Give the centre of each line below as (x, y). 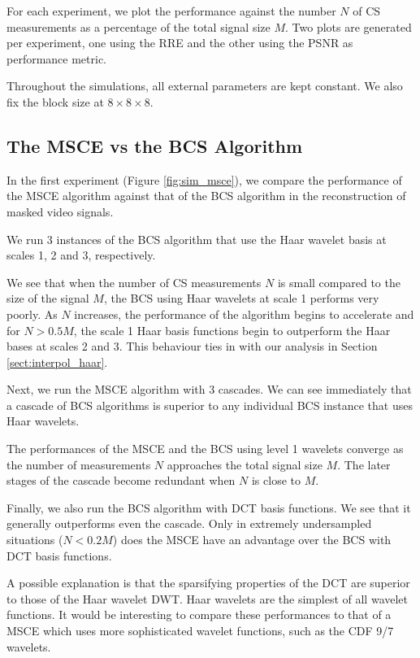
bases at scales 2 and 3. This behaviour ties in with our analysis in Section (192, 346)
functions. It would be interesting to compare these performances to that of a (199, 614)
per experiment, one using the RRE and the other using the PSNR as (180, 43)
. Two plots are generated (349, 26)
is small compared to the (339, 282)
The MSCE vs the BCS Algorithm (155, 145)
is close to (276, 480)
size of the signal (48, 298)
